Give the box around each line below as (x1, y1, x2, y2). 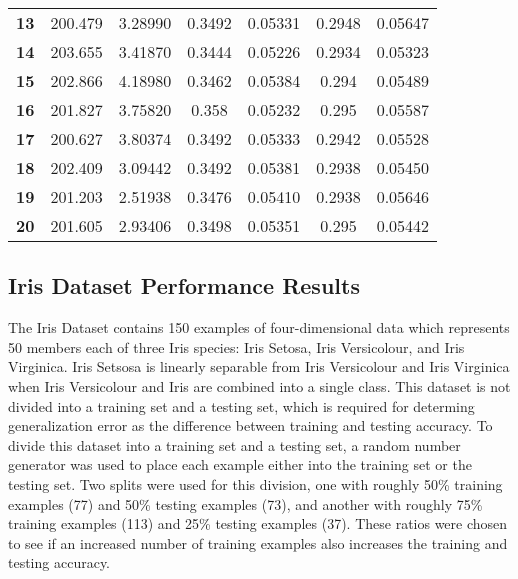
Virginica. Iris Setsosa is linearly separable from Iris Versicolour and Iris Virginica (8, 356, 510, 377)
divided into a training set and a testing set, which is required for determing (8, 395, 475, 416)
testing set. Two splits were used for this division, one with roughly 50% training (8, 473, 503, 494)
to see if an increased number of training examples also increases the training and (8, 532, 508, 553)
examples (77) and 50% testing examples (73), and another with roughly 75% (8, 493, 483, 514)
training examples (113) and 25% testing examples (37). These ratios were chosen (8, 513, 508, 534)
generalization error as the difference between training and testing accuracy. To (8, 415, 493, 436)
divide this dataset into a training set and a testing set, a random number (8, 434, 461, 455)
